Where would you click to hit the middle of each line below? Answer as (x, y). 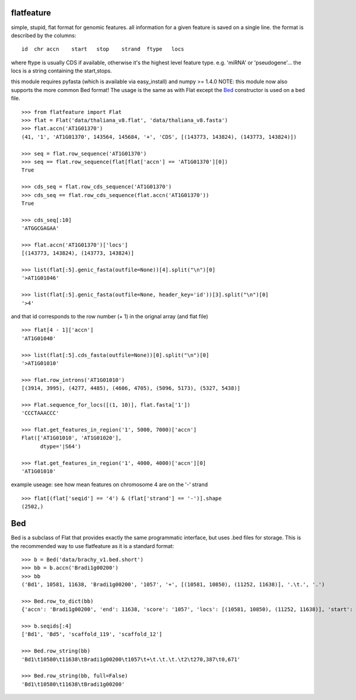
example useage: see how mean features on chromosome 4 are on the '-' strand (109, 484)
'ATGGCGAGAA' (40, 228)
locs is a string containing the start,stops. (61, 71)
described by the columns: (44, 35)
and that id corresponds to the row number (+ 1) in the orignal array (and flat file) (110, 316)
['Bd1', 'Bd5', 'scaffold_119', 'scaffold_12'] (92, 634)
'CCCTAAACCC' (40, 413)
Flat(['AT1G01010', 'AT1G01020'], (71, 438)
